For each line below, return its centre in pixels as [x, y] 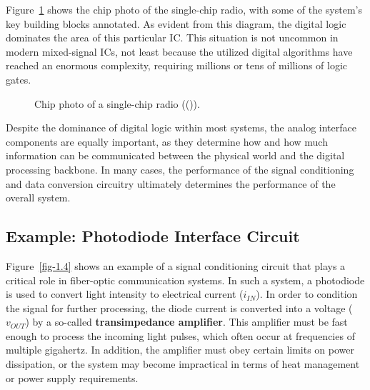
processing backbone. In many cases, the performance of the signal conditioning [180, 169]
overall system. [38, 197]
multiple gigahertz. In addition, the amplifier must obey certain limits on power [180, 350]
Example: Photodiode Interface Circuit [153, 236]
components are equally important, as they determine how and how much [167, 141]
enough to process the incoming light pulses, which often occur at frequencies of [180, 335]
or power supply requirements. [72, 377]
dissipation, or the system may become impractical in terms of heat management [183, 364]
